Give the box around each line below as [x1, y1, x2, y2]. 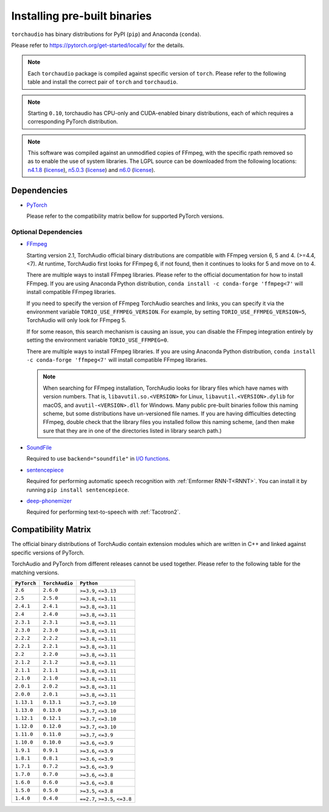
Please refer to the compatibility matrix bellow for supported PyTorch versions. [26, 212, 224, 220]
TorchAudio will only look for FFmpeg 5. [26, 317, 127, 324]
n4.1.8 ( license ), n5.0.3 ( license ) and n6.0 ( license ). [27, 166, 155, 173]
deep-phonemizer [26, 497, 73, 505]
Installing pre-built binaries [11, 9, 152, 23]
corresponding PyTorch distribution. [27, 118, 118, 125]
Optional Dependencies [11, 228, 83, 236]
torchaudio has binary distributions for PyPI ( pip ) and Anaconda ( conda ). [11, 31, 201, 38]
